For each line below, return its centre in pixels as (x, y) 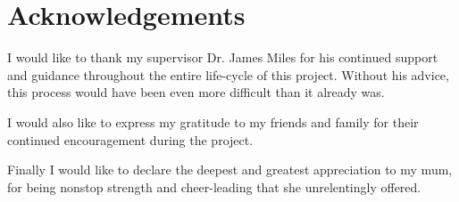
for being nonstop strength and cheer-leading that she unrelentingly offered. (214, 186)
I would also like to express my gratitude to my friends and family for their (213, 121)
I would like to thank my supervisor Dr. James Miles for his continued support (223, 57)
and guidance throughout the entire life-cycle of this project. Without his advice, (228, 74)
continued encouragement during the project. (130, 139)
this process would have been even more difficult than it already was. (196, 92)
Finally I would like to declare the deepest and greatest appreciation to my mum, (230, 170)
